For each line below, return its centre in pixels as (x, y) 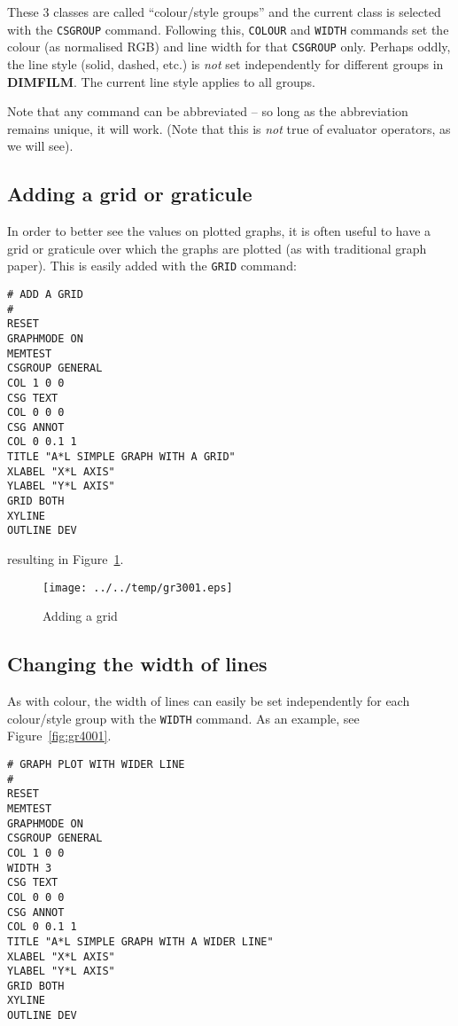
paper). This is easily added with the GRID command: (152, 266)
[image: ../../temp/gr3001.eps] (138, 587)
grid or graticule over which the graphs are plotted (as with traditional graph (217, 248)
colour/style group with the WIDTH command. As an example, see (183, 718)
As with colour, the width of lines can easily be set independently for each (209, 701)
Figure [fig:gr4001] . (59, 736)
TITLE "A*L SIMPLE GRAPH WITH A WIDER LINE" (140, 941)
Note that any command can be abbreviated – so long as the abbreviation (208, 111)
